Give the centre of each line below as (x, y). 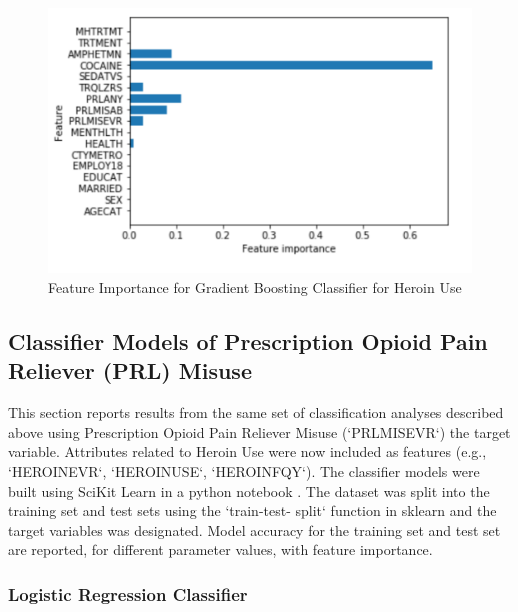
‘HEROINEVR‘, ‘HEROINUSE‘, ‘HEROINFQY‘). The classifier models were (244, 470)
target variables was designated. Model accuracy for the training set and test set (254, 529)
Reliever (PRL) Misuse (130, 370)
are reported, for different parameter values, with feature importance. (220, 549)
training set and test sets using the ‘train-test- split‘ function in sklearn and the (252, 510)
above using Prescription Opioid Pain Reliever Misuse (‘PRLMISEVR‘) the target (259, 431)
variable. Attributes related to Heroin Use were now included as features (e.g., (247, 451)
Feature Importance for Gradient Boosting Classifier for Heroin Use (255, 287)
